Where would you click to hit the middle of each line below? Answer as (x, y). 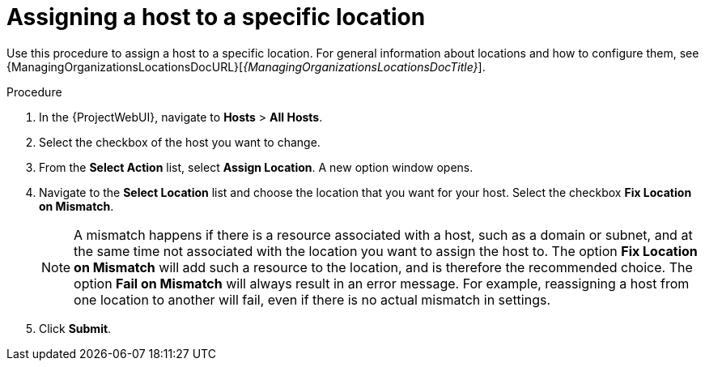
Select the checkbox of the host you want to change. (180, 142)
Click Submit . (75, 328)
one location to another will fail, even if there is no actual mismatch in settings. (312, 299)
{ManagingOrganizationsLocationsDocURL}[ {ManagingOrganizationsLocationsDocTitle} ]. (246, 66)
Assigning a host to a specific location (216, 17)
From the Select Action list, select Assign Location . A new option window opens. (256, 167)
